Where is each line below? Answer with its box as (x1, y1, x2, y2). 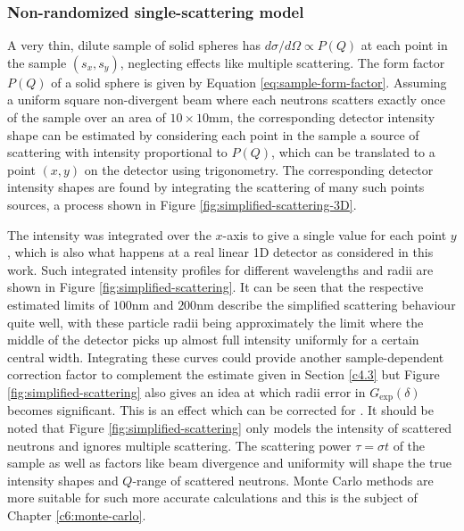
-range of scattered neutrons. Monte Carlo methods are (132, 470, 434, 489)
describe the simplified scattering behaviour (218, 295, 456, 313)
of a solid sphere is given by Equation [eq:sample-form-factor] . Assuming (51, 72, 447, 91)
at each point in (360, 36, 448, 54)
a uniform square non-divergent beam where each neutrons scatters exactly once (7, 90, 445, 109)
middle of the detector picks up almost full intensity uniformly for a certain (7, 330, 419, 349)
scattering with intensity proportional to (7, 143, 228, 162)
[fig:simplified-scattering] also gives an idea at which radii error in (7, 382, 366, 401)
